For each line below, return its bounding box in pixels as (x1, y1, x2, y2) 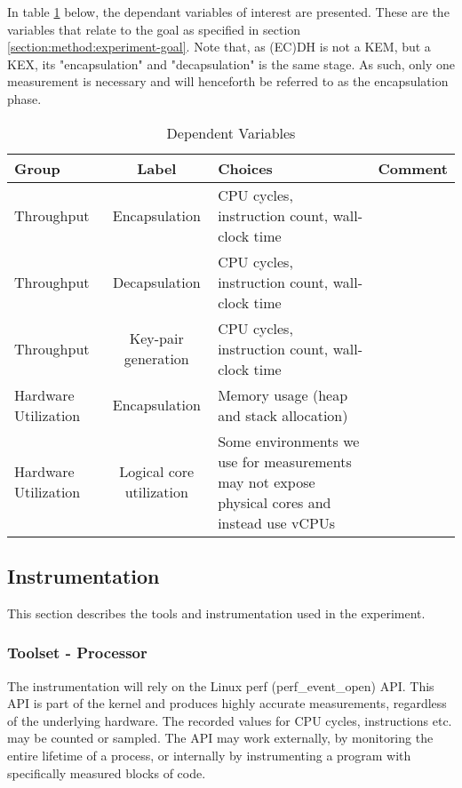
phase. (7, 89, 42, 107)
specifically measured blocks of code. (7, 763, 206, 782)
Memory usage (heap (218, 384, 348, 405)
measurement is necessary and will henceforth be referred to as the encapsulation (7, 72, 449, 91)
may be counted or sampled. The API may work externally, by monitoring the (7, 728, 434, 747)
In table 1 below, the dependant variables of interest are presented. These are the (7, 3, 450, 20)
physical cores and (218, 491, 331, 513)
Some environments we (218, 430, 360, 451)
